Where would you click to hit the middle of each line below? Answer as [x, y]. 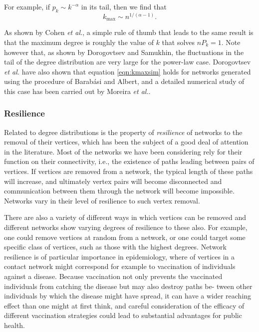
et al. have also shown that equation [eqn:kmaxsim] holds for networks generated [128, 71]
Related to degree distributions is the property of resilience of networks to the [123, 132]
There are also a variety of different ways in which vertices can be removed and [125, 217]
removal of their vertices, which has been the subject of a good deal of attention [126, 142]
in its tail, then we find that [124, 6]
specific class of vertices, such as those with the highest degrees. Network [115, 247]
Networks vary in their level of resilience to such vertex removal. [102, 200]
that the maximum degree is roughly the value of [79, 42]
